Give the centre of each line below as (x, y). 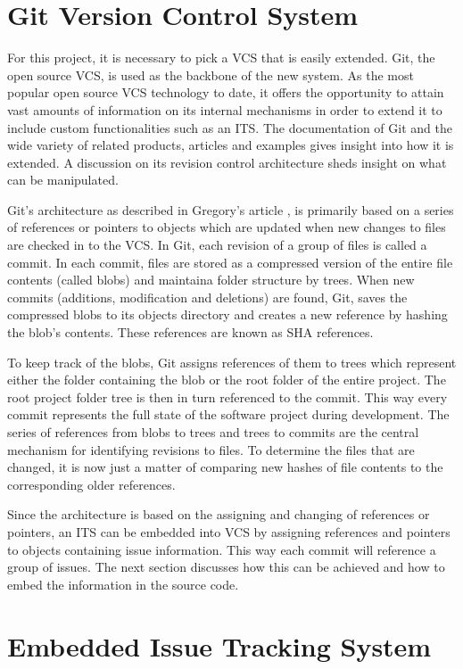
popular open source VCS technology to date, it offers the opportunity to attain (226, 92)
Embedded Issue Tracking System (219, 645)
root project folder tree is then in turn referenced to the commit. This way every (227, 396)
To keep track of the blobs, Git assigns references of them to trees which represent (232, 362)
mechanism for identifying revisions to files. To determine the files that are (211, 449)
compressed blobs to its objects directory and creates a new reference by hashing (227, 314)
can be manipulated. (63, 180)
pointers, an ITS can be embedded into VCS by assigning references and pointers (229, 531)
